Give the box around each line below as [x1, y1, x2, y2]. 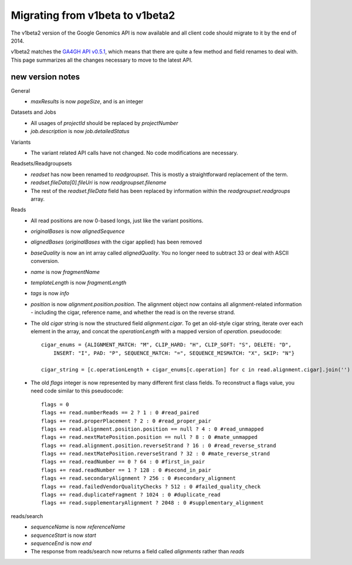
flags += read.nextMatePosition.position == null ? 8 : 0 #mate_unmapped [41, 434, 258, 441]
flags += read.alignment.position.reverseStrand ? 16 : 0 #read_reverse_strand [41, 442, 276, 449]
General [11, 87, 31, 94]
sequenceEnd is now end [31, 540, 92, 547]
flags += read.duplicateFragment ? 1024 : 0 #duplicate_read [41, 492, 221, 498]
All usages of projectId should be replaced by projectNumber [31, 119, 178, 126]
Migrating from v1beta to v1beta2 [11, 9, 175, 22]
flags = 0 [41, 401, 69, 408]
